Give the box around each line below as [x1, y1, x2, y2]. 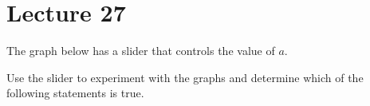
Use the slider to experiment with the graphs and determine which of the [6, 69, 364, 85]
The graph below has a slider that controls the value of [6, 42, 275, 59]
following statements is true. [6, 84, 144, 101]
